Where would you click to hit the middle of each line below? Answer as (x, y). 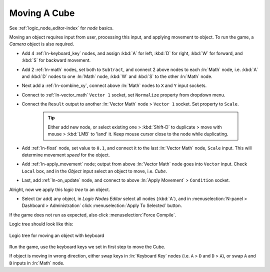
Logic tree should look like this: (41, 224)
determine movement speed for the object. (66, 155)
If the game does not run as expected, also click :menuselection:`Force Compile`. (93, 214)
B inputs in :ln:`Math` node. (37, 263)
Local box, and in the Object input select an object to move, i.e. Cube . (94, 171)
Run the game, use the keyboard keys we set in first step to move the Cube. (87, 246)
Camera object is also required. (42, 44)
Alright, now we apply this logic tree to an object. (59, 189)
